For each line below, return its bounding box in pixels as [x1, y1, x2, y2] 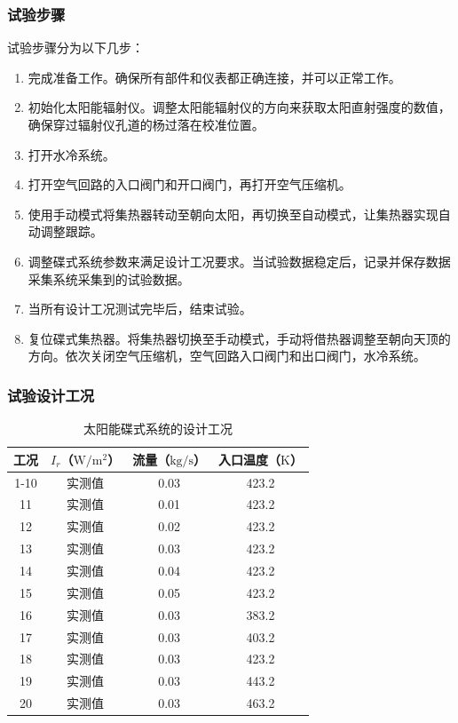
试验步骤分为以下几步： [7, 38, 144, 57]
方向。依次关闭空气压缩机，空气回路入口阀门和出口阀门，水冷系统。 [28, 346, 426, 365]
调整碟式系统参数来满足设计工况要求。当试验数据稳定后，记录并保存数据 [28, 251, 451, 270]
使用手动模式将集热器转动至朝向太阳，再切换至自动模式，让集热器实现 [28, 204, 438, 223]
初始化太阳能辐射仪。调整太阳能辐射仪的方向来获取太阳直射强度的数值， [28, 98, 451, 116]
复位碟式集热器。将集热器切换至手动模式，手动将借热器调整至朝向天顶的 [28, 329, 451, 347]
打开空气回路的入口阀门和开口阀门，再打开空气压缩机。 [28, 175, 351, 194]
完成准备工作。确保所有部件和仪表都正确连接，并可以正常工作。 [28, 68, 401, 86]
